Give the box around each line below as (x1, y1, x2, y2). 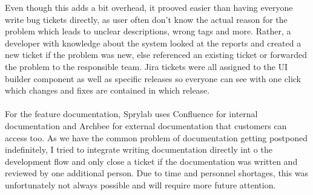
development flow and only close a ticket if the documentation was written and (5, 155, 298, 167)
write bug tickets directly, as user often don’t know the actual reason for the (5, 13, 288, 25)
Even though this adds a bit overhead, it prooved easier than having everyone (5, 1, 293, 13)
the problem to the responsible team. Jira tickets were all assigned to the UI (5, 60, 288, 72)
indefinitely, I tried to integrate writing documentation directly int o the (5, 143, 272, 156)
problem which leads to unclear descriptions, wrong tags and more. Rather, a (5, 25, 291, 37)
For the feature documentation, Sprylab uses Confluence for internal (5, 107, 258, 120)
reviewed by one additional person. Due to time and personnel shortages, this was (5, 167, 308, 179)
